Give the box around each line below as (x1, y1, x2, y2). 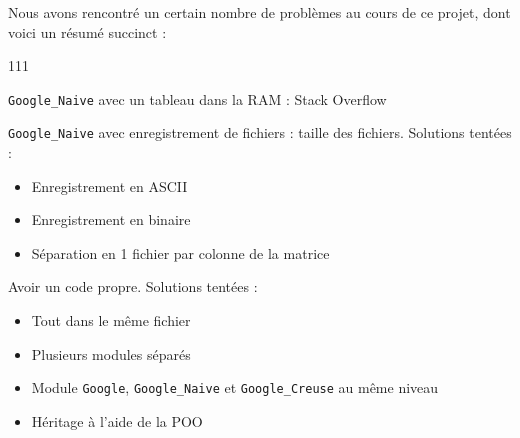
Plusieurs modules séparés (31, 343, 191, 364)
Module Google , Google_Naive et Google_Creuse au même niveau (31, 377, 439, 398)
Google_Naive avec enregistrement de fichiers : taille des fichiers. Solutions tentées (8, 122, 512, 143)
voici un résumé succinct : (8, 21, 167, 42)
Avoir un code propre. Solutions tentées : (8, 276, 258, 297)
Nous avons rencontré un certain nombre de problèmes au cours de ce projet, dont (8, 2, 511, 22)
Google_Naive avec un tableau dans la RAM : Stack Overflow (8, 88, 387, 109)
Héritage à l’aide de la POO (31, 410, 203, 431)
